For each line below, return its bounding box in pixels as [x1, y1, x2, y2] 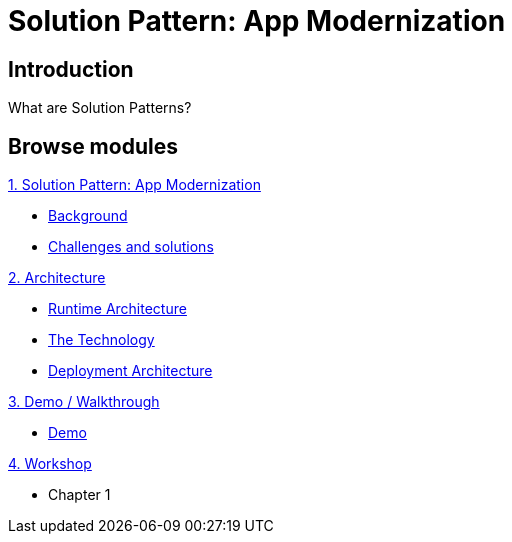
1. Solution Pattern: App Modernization [8, 176, 261, 194]
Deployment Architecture [48, 362, 213, 380]
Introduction [8, 56, 134, 82]
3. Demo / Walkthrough [8, 393, 160, 411]
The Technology [48, 331, 155, 349]
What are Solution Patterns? [8, 99, 192, 117]
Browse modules [8, 133, 178, 159]
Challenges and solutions [48, 238, 214, 256]
